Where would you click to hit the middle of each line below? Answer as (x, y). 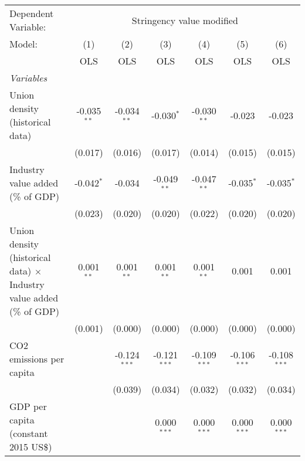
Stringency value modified (185, 20)
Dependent (32, 13)
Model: (24, 44)
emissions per (37, 359)
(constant (29, 433)
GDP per (28, 406)
